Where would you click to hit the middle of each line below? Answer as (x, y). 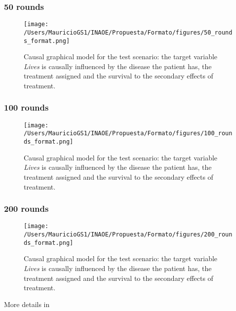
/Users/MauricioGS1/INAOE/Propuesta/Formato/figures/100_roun (128, 134)
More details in (27, 304)
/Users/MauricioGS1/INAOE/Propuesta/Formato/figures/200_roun (128, 234)
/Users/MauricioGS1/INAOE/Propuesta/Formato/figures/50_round (128, 32)
